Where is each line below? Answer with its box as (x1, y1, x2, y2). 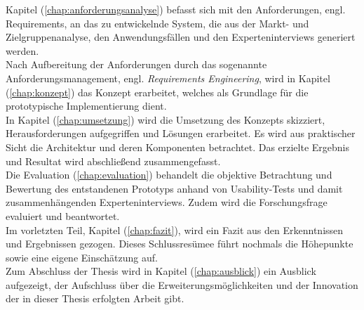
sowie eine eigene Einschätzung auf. (6, 250, 158, 264)
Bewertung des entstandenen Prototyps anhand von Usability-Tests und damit (6, 181, 343, 195)
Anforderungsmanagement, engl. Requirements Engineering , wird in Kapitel (6, 70, 330, 85)
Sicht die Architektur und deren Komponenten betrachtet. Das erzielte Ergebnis (6, 139, 350, 154)
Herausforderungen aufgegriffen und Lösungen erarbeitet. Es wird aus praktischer (6, 126, 356, 141)
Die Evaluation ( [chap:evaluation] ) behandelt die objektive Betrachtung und (6, 167, 332, 182)
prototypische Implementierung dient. (6, 98, 167, 113)
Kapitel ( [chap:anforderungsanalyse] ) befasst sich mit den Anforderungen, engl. (6, 2, 346, 16)
